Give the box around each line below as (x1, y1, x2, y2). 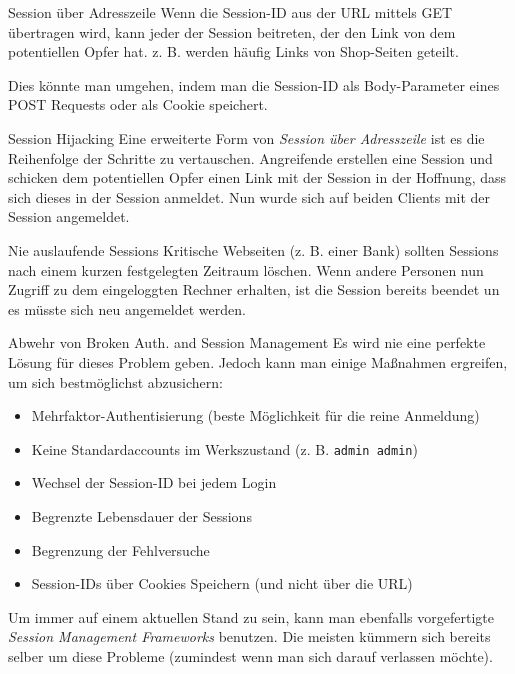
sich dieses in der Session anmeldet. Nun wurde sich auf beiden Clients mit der (8, 186, 491, 207)
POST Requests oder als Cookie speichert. (8, 94, 268, 115)
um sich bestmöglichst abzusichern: (8, 371, 223, 392)
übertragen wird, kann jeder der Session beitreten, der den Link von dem (8, 21, 456, 42)
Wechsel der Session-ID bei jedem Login (31, 472, 277, 493)
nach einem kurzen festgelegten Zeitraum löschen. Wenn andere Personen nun (8, 259, 484, 280)
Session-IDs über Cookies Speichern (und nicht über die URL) (31, 573, 413, 594)
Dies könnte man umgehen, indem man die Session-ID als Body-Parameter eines (8, 74, 500, 95)
